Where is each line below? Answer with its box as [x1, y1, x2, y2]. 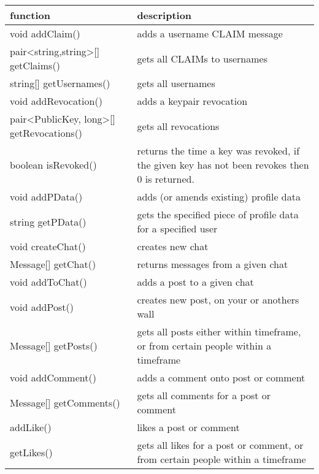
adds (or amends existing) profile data [137, 189, 301, 204]
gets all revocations [137, 118, 220, 133]
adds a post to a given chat [137, 275, 254, 289]
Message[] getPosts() [10, 338, 98, 353]
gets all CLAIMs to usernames [137, 51, 267, 66]
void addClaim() [10, 26, 80, 40]
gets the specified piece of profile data [137, 207, 299, 221]
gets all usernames [137, 76, 215, 90]
